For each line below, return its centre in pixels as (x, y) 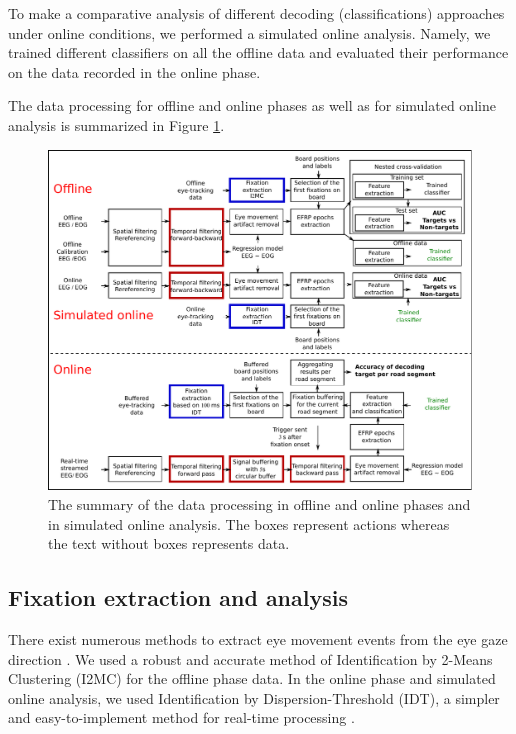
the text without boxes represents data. (169, 543)
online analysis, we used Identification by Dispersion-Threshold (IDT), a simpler (254, 697)
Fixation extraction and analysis (178, 597)
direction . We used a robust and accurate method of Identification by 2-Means (250, 658)
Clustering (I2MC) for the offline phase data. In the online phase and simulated (252, 678)
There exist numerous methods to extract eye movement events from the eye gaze (258, 638)
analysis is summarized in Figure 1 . (116, 124)
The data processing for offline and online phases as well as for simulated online (252, 105)
